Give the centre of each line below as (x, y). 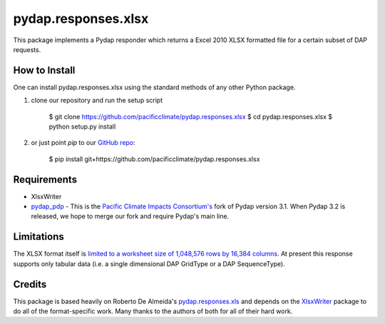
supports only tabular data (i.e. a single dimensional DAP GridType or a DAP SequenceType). (149, 263)
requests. (27, 49)
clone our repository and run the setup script (97, 101)
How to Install (44, 70)
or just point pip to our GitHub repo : (83, 143)
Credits (30, 284)
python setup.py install (82, 127)
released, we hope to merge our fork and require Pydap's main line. (130, 216)
